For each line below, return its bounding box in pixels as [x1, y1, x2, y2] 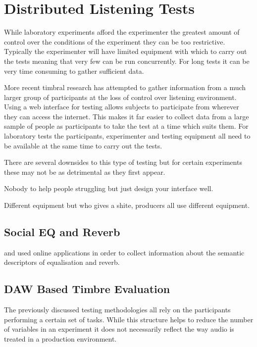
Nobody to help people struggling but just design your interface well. [4, 183, 213, 194]
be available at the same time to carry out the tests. [4, 140, 162, 150]
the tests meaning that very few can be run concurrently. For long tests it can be [4, 55, 250, 66]
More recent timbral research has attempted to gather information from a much [4, 82, 246, 93]
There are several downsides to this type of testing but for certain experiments [4, 157, 242, 167]
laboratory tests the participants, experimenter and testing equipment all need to [4, 131, 251, 141]
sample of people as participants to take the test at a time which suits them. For [4, 121, 249, 131]
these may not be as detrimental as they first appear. [4, 166, 165, 177]
